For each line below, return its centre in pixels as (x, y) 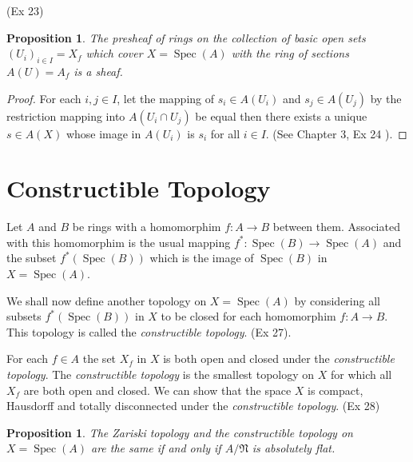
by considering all (337, 300)
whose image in (103, 133)
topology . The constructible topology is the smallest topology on (161, 374)
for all (225, 133)
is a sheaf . (98, 71)
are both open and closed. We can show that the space (157, 390)
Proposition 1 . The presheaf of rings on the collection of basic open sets (186, 37)
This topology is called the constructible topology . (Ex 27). (149, 331)
